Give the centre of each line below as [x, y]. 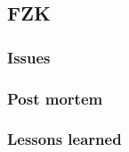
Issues [29, 57]
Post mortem [55, 98]
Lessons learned [64, 139]
